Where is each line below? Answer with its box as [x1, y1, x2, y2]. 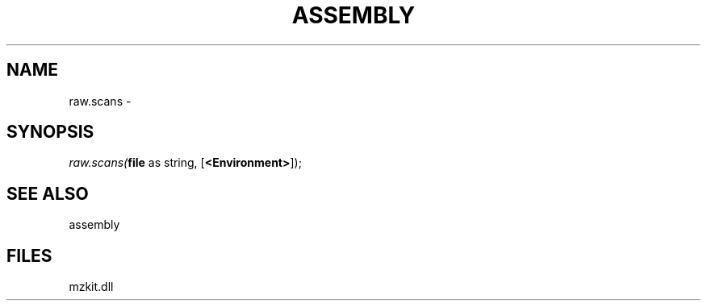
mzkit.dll [69, 280, 114, 294]
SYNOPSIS [6, 122, 94, 143]
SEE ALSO [6, 183, 89, 204]
